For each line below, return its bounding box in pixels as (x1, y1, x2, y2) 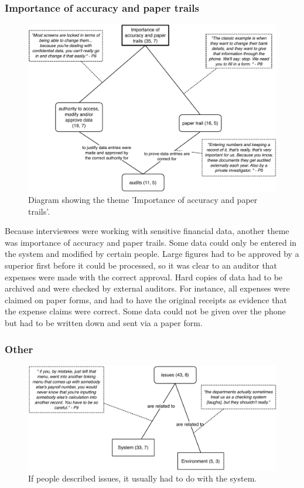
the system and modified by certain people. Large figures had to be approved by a (5, 248, 299, 260)
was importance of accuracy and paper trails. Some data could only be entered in (5, 236, 297, 248)
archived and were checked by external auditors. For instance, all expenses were (5, 282, 290, 294)
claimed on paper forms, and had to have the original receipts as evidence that (5, 293, 287, 306)
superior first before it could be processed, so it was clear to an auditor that (5, 259, 278, 272)
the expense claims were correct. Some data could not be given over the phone (5, 305, 286, 317)
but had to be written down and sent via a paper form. (5, 317, 203, 329)
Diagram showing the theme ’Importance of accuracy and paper (28, 194, 258, 206)
